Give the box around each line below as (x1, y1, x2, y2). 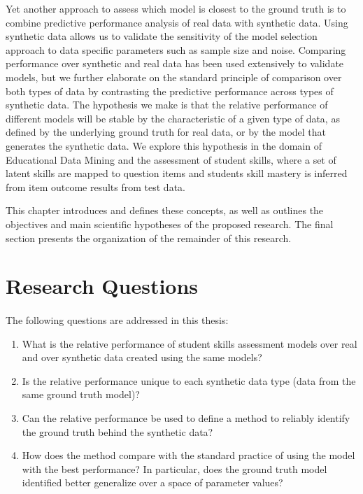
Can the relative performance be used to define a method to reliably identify (22, 411, 350, 425)
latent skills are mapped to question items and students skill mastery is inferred (6, 166, 348, 181)
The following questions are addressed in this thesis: (6, 313, 229, 327)
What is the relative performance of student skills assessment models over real (22, 336, 357, 351)
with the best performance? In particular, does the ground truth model (22, 461, 327, 476)
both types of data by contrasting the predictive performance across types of (6, 83, 334, 98)
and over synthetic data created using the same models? (22, 350, 262, 365)
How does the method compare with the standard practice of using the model (22, 448, 355, 463)
